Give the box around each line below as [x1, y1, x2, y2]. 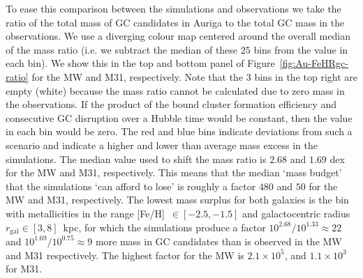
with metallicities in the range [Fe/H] [6, 206, 165, 220]
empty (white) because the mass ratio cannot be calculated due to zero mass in [6, 83, 345, 98]
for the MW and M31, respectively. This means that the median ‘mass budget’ [6, 165, 342, 180]
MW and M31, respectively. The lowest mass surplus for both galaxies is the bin [6, 192, 349, 207]
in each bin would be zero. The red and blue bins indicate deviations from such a [6, 124, 353, 139]
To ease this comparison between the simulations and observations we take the [6, 1, 341, 15]
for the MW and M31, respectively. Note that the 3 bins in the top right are [31, 69, 357, 84]
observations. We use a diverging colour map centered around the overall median [6, 29, 350, 43]
